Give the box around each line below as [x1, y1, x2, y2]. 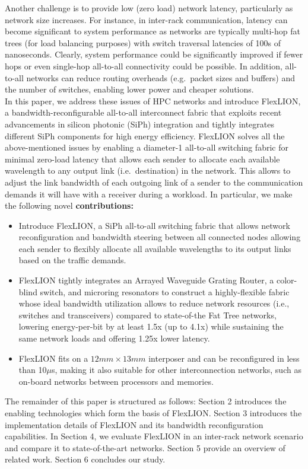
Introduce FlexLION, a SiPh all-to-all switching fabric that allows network [18, 219, 290, 231]
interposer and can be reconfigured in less [148, 352, 300, 364]
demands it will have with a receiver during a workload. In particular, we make [5, 187, 293, 200]
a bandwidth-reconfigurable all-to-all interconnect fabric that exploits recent [5, 106, 282, 119]
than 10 [18, 363, 47, 376]
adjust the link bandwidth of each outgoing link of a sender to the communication [5, 176, 303, 188]
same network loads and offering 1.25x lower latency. [18, 332, 210, 344]
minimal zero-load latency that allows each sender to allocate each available [5, 152, 280, 165]
